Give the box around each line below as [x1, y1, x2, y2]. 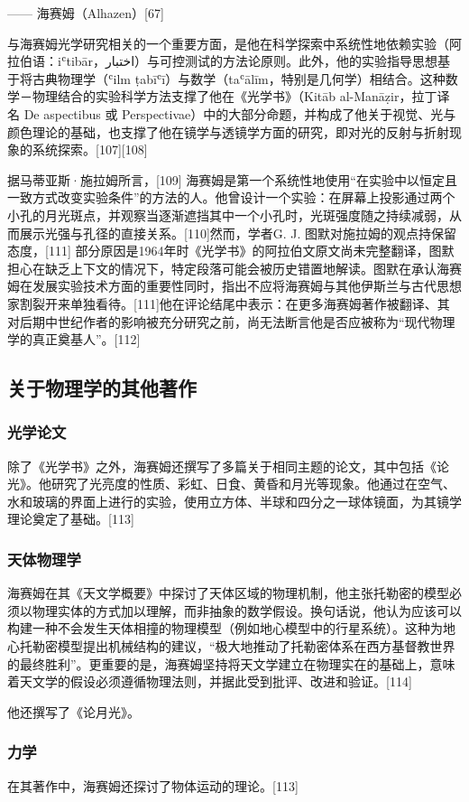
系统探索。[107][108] [32, 140, 148, 159]
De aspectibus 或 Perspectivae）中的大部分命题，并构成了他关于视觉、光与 [23, 104, 456, 123]
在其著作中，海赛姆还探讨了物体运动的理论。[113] [7, 776, 299, 795]
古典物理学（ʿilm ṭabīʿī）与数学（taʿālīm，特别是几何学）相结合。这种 [32, 69, 446, 88]
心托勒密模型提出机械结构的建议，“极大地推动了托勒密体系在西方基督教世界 [7, 637, 455, 656]
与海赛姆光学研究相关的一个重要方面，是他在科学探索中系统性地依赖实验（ [7, 33, 449, 52]
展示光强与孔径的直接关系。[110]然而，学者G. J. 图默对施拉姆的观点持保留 [19, 223, 457, 242]
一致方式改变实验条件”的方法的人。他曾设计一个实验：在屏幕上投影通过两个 [7, 188, 455, 207]
